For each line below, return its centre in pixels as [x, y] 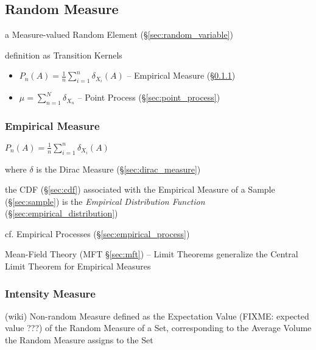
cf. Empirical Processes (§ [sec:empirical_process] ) [97, 233]
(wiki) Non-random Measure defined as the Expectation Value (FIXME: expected [157, 316]
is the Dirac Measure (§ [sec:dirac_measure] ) [118, 169]
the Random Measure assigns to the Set [79, 340]
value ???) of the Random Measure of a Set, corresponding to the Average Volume [158, 328]
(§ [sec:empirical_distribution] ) [61, 213]
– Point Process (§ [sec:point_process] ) [149, 97]
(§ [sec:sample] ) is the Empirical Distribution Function [105, 201]
